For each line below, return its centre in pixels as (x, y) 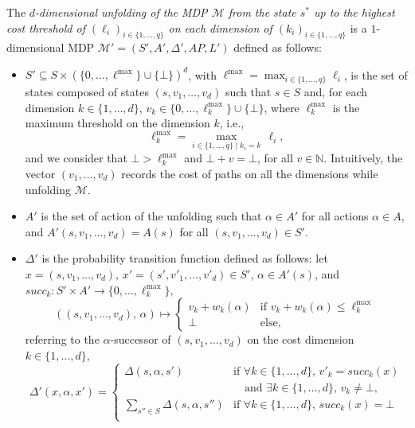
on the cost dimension (301, 339)
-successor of (141, 339)
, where (282, 107)
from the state (262, 12)
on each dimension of (220, 27)
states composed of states (87, 91)
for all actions (335, 216)
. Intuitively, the (363, 158)
